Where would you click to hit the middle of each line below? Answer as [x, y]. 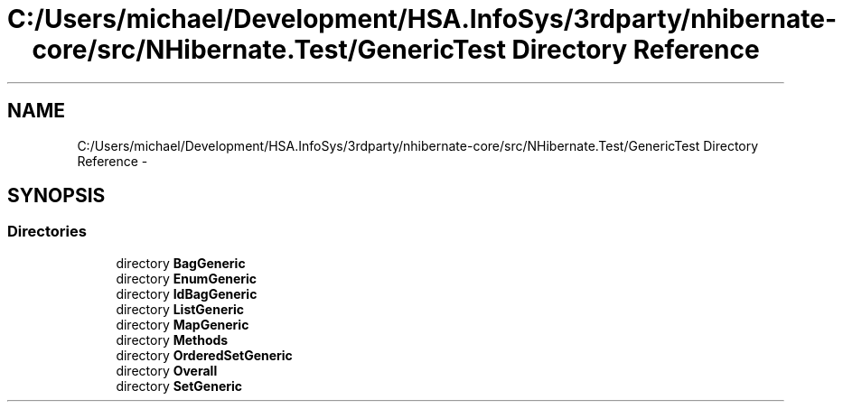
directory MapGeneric [183, 324]
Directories [47, 232]
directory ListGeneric [180, 309]
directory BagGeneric [181, 263]
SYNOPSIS [56, 196]
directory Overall [167, 370]
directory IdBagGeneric [187, 293]
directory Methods [172, 339]
